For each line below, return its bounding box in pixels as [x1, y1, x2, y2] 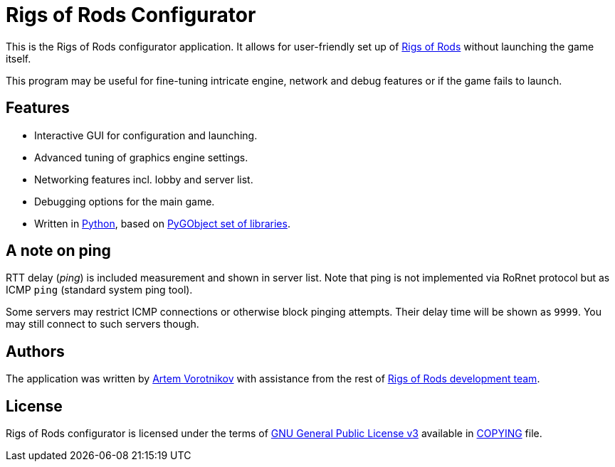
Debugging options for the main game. [34, 195, 215, 208]
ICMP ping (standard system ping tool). [6, 284, 193, 296]
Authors [6, 342, 65, 360]
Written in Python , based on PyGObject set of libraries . [34, 217, 290, 230]
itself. [6, 52, 31, 65]
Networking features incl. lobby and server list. [34, 173, 253, 186]
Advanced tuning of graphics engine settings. [34, 151, 248, 163]
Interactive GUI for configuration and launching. [34, 129, 258, 141]
